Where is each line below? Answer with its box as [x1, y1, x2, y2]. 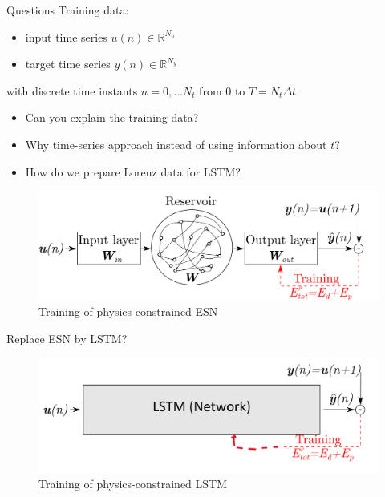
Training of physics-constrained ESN [38, 302, 218, 319]
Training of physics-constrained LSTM [38, 475, 228, 492]
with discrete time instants [6, 82, 138, 99]
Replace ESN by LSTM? [6, 329, 128, 346]
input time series [25, 28, 107, 45]
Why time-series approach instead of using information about [25, 135, 327, 152]
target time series [25, 55, 111, 72]
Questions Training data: [6, 2, 129, 18]
